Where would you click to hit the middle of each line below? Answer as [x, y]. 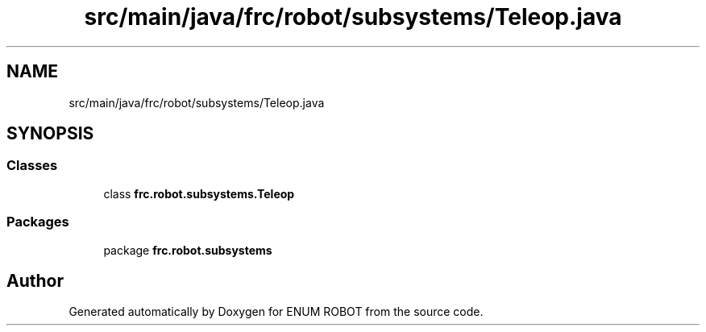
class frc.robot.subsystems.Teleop [199, 193]
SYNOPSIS [50, 134]
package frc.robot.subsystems [188, 250]
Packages [38, 222]
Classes [32, 166]
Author [35, 280]
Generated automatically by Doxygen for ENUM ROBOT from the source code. [276, 312]
